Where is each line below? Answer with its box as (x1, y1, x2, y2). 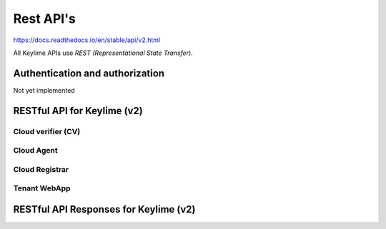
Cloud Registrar (13, 164, 69, 174)
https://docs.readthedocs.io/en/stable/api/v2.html (13, 36, 161, 44)
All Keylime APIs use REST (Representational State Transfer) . (13, 49, 193, 57)
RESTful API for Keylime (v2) (13, 104, 143, 117)
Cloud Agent (13, 146, 59, 156)
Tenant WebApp (13, 183, 71, 193)
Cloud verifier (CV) (13, 126, 81, 136)
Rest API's (13, 11, 76, 26)
